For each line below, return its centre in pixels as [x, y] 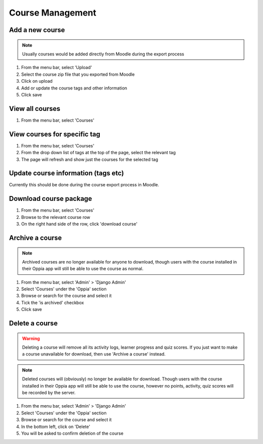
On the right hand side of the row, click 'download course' [79, 224]
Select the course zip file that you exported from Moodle [78, 74]
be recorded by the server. [49, 392]
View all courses [35, 109]
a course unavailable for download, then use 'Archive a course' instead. [94, 354]
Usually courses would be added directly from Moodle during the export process [103, 54]
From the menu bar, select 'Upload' [56, 68]
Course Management [53, 13]
